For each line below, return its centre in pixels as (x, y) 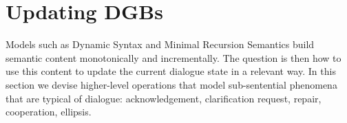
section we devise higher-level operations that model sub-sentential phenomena (171, 84)
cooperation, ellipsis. (49, 112)
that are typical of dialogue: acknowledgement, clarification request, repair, (164, 98)
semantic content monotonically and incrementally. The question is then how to (173, 57)
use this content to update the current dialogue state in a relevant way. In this (171, 71)
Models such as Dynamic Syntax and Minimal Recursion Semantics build (160, 44)
